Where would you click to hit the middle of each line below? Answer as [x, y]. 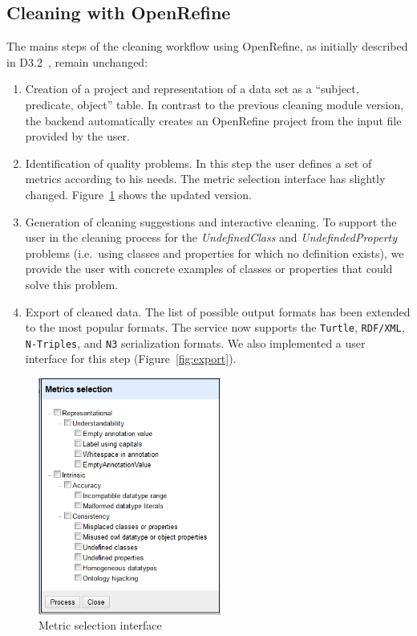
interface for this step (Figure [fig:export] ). [131, 359]
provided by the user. [77, 136]
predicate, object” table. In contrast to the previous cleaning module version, [215, 104]
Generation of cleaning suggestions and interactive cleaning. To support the [211, 221]
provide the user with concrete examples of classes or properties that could [209, 269]
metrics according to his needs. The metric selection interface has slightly [205, 179]
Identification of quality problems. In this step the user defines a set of [198, 163]
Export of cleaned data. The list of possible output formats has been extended [218, 311]
